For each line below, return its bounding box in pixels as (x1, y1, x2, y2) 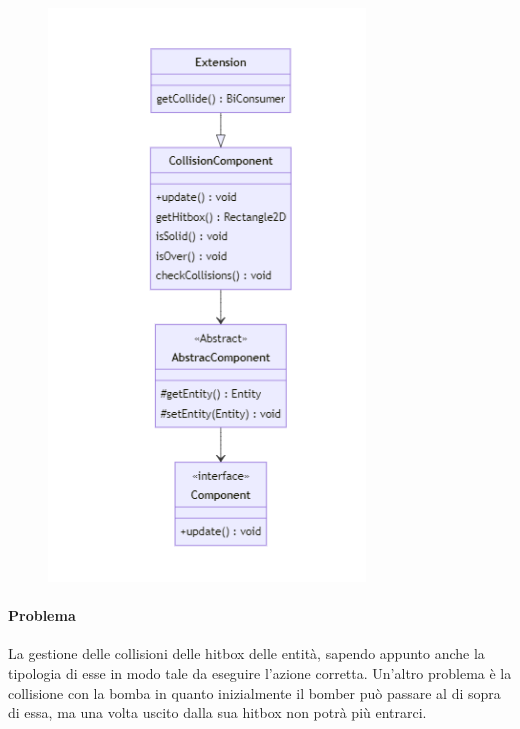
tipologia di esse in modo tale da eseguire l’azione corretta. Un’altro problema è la (8, 662, 512, 683)
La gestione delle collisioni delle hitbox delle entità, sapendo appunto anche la (8, 643, 485, 664)
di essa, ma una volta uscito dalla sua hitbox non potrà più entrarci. (8, 702, 427, 723)
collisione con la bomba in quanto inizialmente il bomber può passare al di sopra (8, 682, 501, 703)
